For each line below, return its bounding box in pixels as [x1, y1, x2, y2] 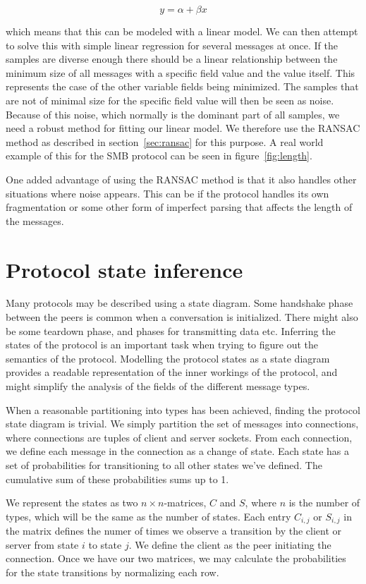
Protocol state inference [6, 255, 243, 284]
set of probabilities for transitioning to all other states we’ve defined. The [6, 457, 322, 472]
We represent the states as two [6, 495, 138, 510]
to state [88, 537, 122, 552]
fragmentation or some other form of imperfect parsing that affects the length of [6, 200, 353, 214]
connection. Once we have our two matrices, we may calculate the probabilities [6, 551, 346, 566]
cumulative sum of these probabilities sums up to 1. [6, 471, 229, 486]
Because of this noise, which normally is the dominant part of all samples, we [6, 107, 340, 121]
